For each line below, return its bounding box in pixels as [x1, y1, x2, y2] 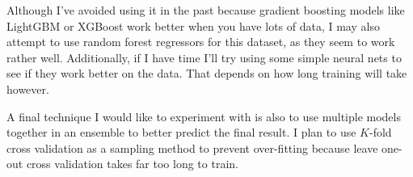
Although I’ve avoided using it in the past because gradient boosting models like [6, 2, 405, 18]
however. [6, 80, 49, 97]
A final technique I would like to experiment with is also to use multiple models [6, 107, 401, 124]
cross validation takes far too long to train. [26, 155, 238, 172]
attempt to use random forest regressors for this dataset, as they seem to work [6, 33, 395, 50]
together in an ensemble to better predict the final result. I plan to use [6, 124, 356, 141]
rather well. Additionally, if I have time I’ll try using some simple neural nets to [6, 48, 402, 65]
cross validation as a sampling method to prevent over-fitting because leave [6, 139, 378, 156]
